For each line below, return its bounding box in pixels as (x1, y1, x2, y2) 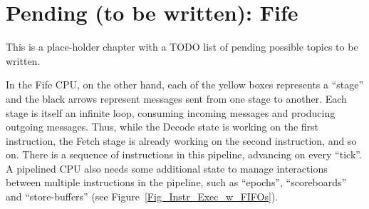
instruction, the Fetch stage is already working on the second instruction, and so (6, 133, 357, 148)
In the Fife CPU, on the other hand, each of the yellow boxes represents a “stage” (6, 77, 364, 92)
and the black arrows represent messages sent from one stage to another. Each (6, 91, 347, 106)
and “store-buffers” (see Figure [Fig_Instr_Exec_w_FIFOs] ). (6, 189, 279, 204)
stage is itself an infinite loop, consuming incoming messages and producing (6, 105, 336, 120)
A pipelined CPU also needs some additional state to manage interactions (6, 160, 328, 175)
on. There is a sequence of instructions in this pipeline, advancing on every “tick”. (6, 147, 362, 162)
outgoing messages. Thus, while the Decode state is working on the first (6, 119, 319, 134)
